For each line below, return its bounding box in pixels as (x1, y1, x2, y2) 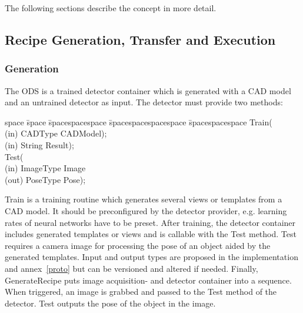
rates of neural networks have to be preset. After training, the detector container (5, 216, 296, 228)
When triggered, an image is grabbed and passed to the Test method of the (5, 285, 277, 298)
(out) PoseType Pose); (5, 173, 86, 185)
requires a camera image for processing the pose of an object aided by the (5, 239, 271, 251)
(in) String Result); (5, 138, 74, 151)
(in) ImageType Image (5, 162, 86, 174)
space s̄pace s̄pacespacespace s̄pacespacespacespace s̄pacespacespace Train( (5, 115, 272, 128)
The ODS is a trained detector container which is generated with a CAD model (5, 84, 291, 96)
